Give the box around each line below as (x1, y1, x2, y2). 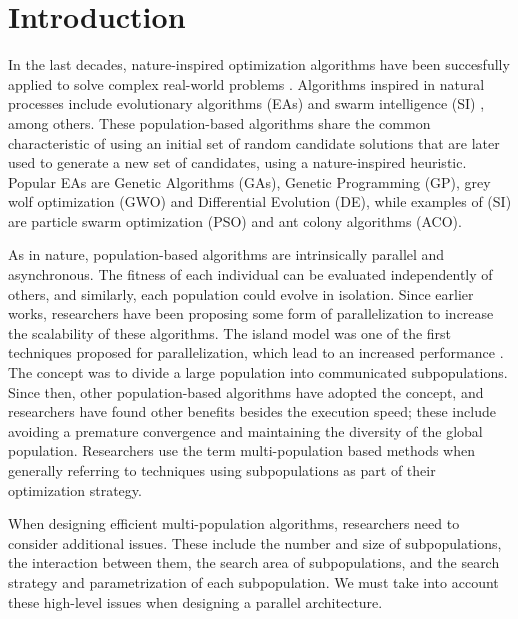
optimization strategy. (8, 479, 142, 500)
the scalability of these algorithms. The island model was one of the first (8, 322, 452, 343)
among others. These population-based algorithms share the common (8, 112, 431, 133)
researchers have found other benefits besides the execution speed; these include (8, 401, 496, 422)
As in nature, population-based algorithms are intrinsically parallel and (8, 244, 445, 265)
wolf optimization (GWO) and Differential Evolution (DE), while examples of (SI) (8, 191, 512, 212)
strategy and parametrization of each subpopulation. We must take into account (8, 571, 499, 592)
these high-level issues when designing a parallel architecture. (8, 591, 383, 612)
